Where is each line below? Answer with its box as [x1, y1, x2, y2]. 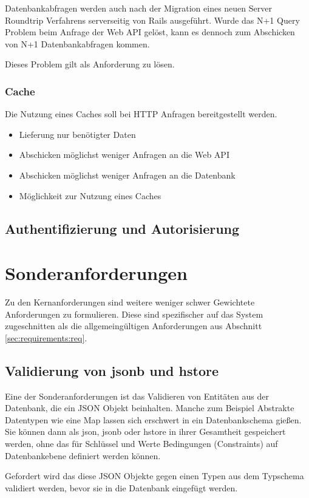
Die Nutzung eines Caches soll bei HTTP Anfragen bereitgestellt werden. [5, 107, 277, 120]
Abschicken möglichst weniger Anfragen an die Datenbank [19, 168, 236, 181]
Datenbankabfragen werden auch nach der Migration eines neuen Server [5, 2, 272, 14]
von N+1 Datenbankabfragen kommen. [5, 37, 150, 50]
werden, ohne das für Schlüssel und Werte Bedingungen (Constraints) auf [5, 437, 278, 450]
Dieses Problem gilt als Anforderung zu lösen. [5, 58, 175, 70]
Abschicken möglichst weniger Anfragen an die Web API [19, 148, 229, 161]
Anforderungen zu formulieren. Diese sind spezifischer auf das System [5, 307, 263, 320]
